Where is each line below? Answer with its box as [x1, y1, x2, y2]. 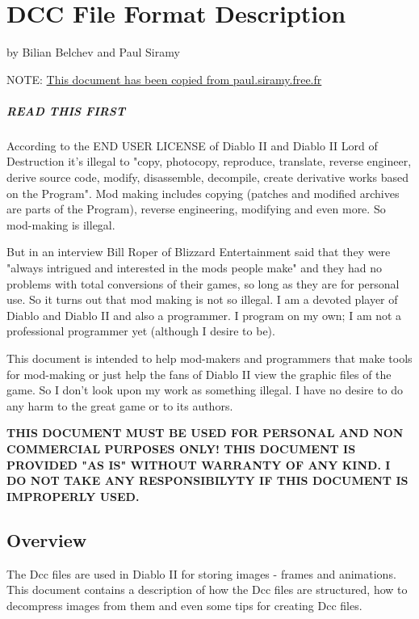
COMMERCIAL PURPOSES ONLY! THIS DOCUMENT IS [6, 440, 356, 457]
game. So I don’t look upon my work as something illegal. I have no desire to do [6, 381, 404, 398]
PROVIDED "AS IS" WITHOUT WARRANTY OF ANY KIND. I [6, 456, 391, 473]
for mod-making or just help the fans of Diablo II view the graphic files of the [6, 365, 392, 382]
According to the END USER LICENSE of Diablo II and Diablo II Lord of [6, 137, 378, 154]
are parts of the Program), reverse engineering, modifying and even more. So [6, 200, 386, 217]
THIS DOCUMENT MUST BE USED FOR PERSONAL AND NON [6, 424, 404, 441]
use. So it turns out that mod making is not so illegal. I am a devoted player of [6, 291, 398, 308]
